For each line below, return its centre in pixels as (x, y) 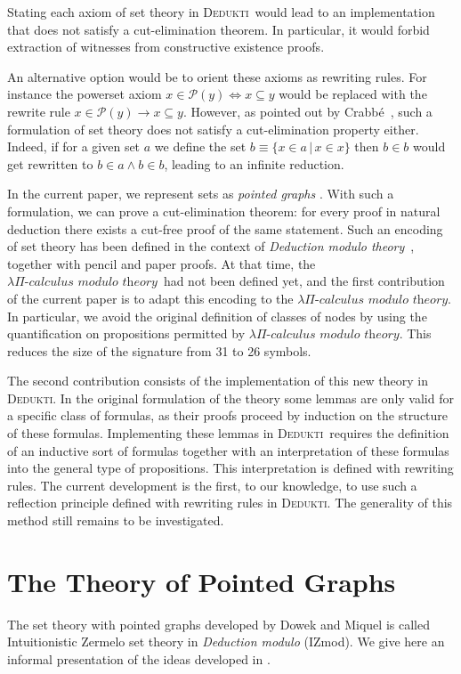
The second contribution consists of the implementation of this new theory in (218, 381)
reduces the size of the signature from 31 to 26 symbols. (159, 350)
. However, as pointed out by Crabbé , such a (307, 111)
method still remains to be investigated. (116, 520)
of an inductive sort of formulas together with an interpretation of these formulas (228, 450)
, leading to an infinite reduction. (254, 163)
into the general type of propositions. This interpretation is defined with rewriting (230, 468)
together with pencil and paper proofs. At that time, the (162, 263)
